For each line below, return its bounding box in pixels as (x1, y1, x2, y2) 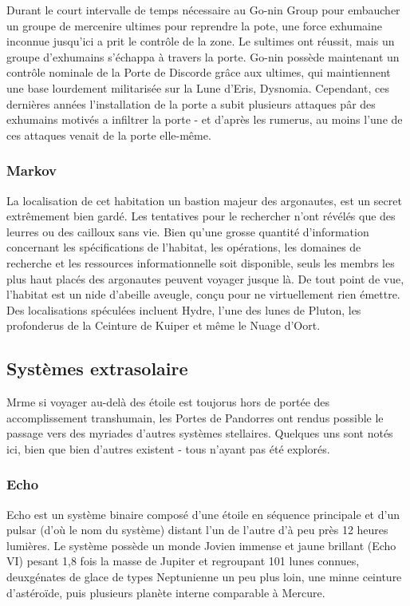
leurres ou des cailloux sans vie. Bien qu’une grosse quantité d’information (6, 223, 369, 240)
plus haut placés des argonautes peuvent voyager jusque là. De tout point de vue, (6, 270, 404, 287)
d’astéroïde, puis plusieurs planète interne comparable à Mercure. (6, 584, 325, 600)
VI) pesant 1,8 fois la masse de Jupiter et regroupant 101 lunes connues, (6, 553, 360, 569)
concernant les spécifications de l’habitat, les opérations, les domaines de (6, 239, 361, 255)
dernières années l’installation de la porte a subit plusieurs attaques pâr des (6, 95, 376, 112)
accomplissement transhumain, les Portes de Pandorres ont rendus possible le (6, 409, 384, 426)
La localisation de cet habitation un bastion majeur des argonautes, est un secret (6, 192, 402, 208)
